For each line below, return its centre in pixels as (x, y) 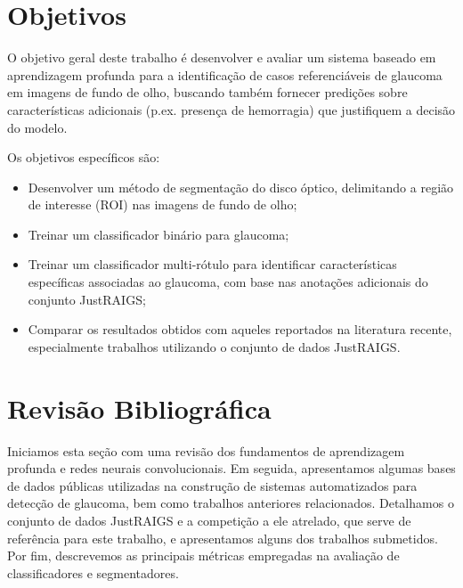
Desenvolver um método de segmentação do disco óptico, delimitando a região (241, 187)
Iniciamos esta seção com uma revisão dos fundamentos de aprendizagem (206, 450)
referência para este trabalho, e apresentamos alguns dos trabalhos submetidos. (223, 538)
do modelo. (37, 127)
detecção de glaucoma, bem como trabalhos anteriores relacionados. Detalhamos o (231, 503)
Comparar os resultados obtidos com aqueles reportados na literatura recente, (240, 329)
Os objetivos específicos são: (84, 157)
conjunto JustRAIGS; (87, 299)
